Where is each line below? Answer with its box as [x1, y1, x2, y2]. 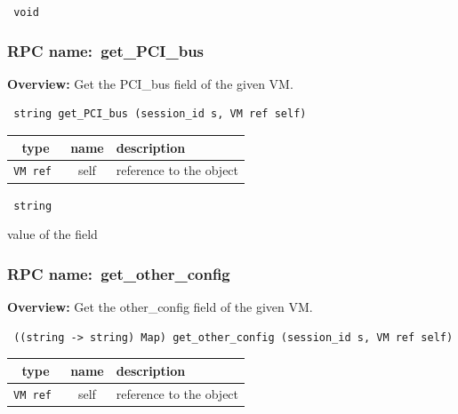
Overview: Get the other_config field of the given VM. [7, 298, 313, 316]
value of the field [7, 225, 98, 243]
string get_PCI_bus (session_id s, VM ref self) [13, 107, 307, 121]
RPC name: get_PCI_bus [7, 39, 205, 61]
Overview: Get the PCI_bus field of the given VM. [7, 74, 293, 92]
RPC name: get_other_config [7, 262, 230, 284]
